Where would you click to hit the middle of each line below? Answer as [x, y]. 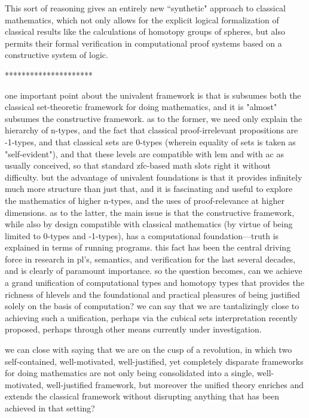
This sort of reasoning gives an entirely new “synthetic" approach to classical [145, 8]
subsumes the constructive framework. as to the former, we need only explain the [154, 118]
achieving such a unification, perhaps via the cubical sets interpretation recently [151, 317]
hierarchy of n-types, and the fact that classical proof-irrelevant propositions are [152, 130]
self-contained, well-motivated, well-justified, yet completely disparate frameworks [154, 361]
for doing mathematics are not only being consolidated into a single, [130, 373]
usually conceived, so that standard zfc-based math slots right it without [138, 165]
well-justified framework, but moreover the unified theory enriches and [175, 384]
